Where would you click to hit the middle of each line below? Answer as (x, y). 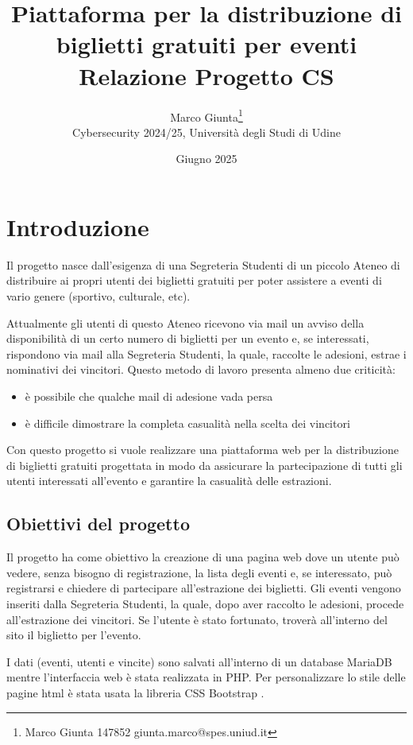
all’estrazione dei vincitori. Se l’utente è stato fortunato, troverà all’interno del (197, 619)
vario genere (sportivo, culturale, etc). (98, 296)
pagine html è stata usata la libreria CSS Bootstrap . (135, 692)
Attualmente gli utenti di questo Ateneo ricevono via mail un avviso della (185, 322)
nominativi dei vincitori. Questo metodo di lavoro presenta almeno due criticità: (201, 369)
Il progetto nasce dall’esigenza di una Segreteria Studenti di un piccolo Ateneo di (203, 264)
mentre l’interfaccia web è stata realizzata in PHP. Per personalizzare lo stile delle (206, 677)
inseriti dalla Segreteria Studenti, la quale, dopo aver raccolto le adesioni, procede (205, 603)
